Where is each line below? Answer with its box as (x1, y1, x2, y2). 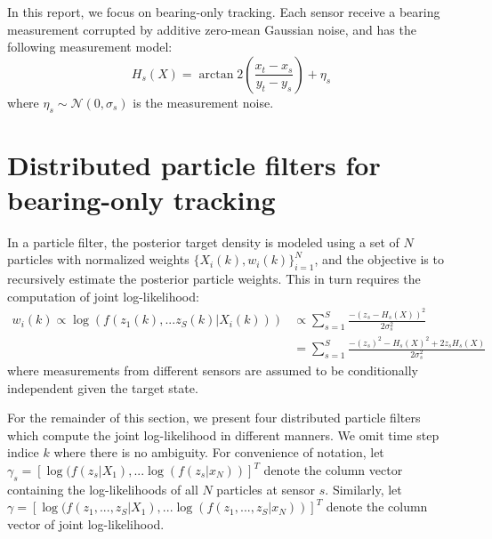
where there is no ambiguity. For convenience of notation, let (53, 443, 384, 462)
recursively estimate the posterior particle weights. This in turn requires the (7, 269, 421, 288)
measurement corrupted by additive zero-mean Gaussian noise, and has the (7, 20, 416, 38)
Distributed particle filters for (7, 146, 381, 182)
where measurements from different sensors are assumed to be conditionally (7, 361, 418, 380)
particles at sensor (216, 479, 316, 498)
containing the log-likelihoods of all (7, 479, 198, 498)
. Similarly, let (325, 479, 402, 498)
